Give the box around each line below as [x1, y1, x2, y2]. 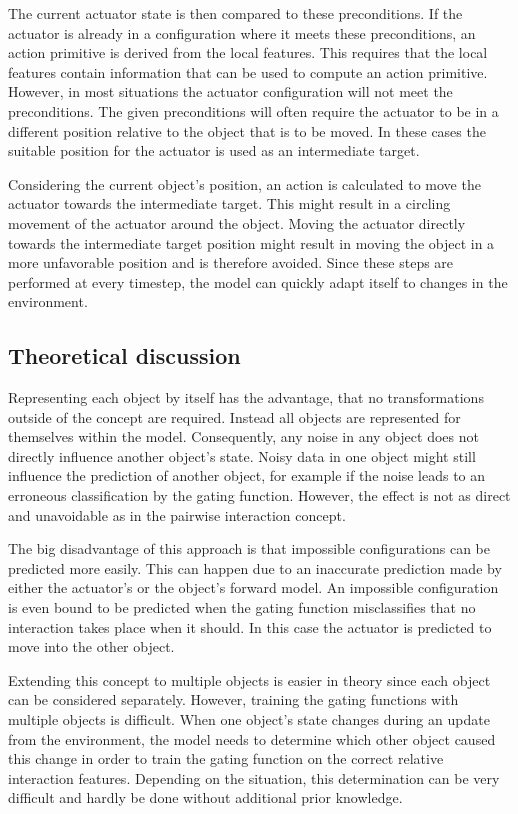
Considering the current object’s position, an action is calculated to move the [8, 173, 481, 194]
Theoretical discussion [8, 340, 241, 371]
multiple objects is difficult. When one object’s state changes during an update [8, 709, 490, 730]
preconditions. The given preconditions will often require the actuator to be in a [8, 100, 499, 121]
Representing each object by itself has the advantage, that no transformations [8, 387, 484, 408]
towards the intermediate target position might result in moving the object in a [8, 232, 495, 253]
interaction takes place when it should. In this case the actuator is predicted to [8, 616, 492, 637]
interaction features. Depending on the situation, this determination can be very [8, 767, 500, 788]
